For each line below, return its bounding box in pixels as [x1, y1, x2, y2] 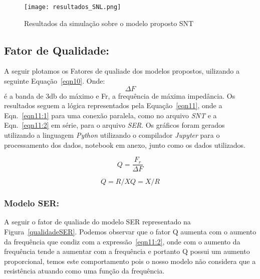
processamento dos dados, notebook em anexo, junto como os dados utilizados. [4, 139, 246, 150]
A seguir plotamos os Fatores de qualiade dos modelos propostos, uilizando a [4, 66, 239, 76]
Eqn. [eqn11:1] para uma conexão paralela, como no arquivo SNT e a [4, 110, 217, 120]
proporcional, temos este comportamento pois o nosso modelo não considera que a [4, 255, 256, 266]
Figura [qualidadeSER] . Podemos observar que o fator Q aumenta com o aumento [4, 226, 256, 237]
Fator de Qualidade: [4, 42, 109, 58]
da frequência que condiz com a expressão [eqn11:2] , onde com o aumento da [4, 236, 240, 246]
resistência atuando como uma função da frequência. [4, 265, 165, 276]
